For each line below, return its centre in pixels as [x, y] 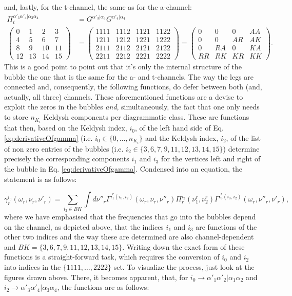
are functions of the [226, 226]
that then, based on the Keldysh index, [66, 128]
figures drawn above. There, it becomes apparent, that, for [96, 277]
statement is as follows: [41, 179]
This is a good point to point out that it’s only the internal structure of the [123, 67]
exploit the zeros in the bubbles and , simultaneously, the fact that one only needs [132, 107]
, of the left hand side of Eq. [179, 128]
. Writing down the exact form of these [183, 246]
